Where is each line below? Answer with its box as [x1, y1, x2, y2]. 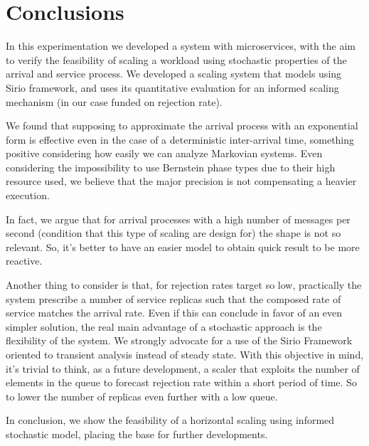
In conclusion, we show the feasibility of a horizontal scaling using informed [6, 413, 335, 428]
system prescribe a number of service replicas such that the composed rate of [6, 291, 341, 306]
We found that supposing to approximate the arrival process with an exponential [6, 118, 358, 133]
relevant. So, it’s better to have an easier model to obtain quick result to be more [6, 239, 360, 254]
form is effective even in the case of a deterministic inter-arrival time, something [6, 132, 355, 147]
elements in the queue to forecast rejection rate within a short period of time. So [6, 375, 357, 390]
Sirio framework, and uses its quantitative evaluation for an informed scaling [6, 80, 339, 95]
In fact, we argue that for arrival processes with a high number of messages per [6, 211, 351, 226]
